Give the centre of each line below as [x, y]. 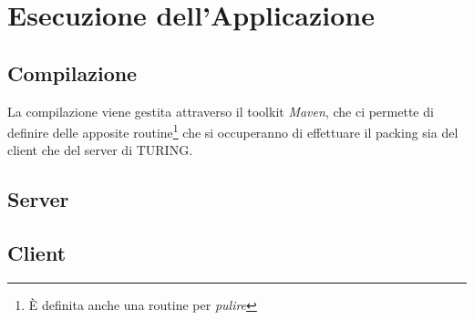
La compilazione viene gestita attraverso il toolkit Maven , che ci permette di [221, 111]
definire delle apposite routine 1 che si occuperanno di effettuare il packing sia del [233, 131]
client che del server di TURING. [100, 150]
